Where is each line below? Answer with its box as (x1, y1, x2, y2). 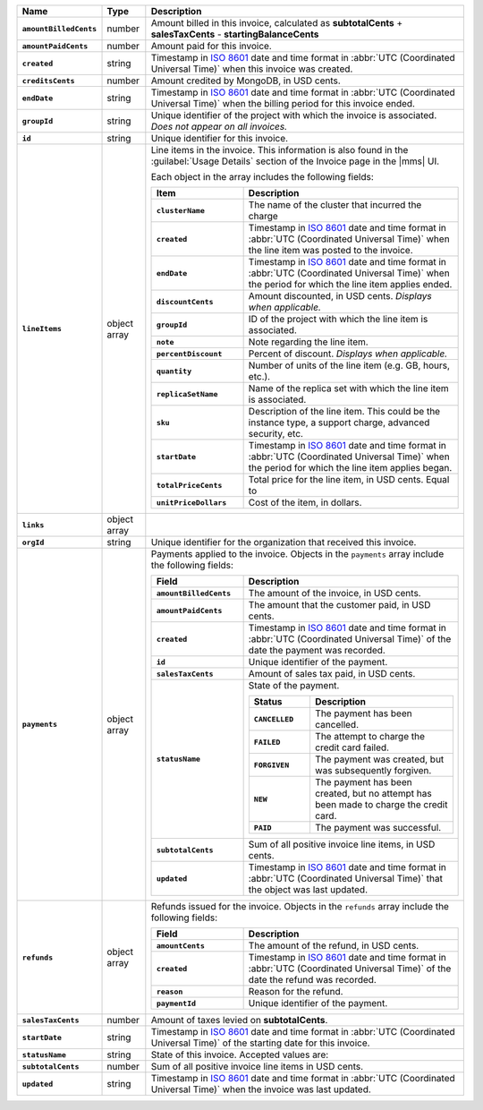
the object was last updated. (248, 884, 369, 895)
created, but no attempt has (314, 788, 433, 799)
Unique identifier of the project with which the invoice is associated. (150, 109, 437, 121)
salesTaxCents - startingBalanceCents (150, 28, 319, 40)
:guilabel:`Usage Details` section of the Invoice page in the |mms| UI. (150, 155, 440, 167)
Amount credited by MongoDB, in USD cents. (150, 74, 342, 87)
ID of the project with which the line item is (248, 313, 428, 325)
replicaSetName (156, 389, 218, 398)
